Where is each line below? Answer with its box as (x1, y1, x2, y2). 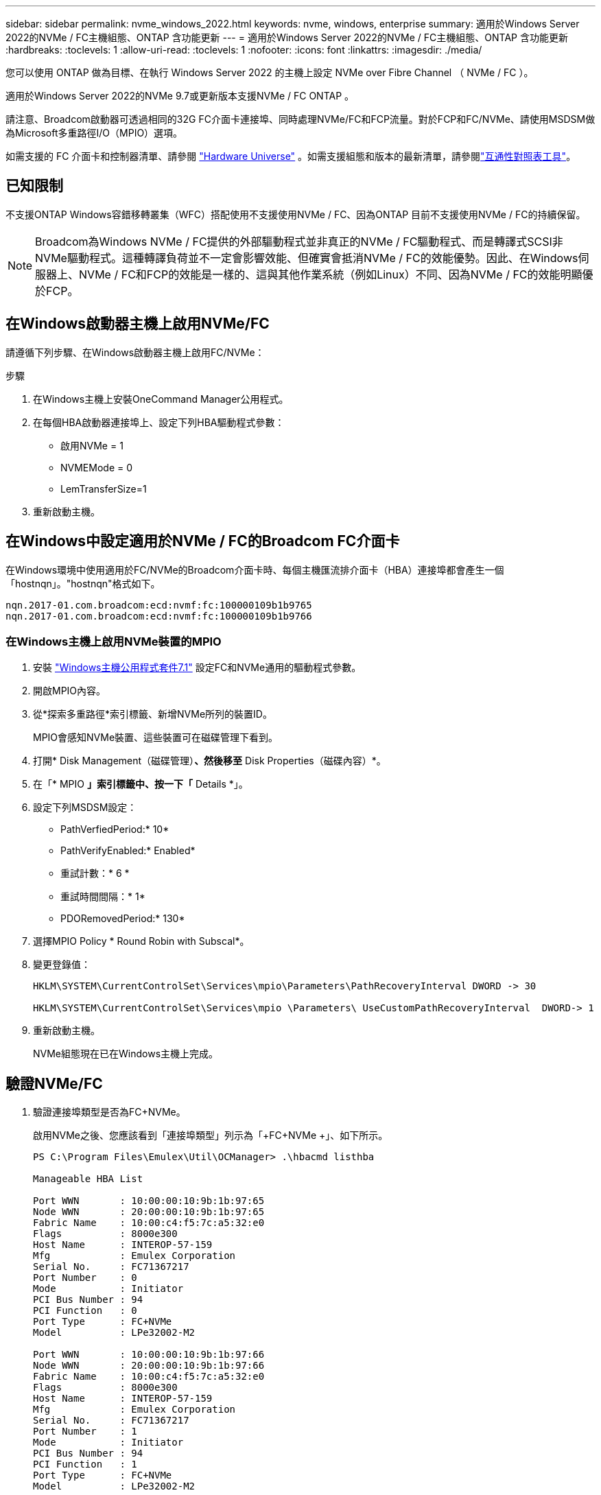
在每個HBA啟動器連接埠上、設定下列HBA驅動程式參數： (33, 416, 285, 428)
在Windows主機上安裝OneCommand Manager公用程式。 (33, 392, 289, 405)
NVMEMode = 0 (60, 461, 133, 473)
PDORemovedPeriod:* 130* (60, 913, 185, 925)
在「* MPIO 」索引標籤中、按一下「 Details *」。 (33, 778, 248, 790)
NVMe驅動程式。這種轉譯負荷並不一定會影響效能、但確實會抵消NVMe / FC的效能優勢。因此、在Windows (35, 250, 578, 265)
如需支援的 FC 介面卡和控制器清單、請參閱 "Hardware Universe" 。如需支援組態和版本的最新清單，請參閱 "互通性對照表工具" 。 (5, 150, 576, 162)
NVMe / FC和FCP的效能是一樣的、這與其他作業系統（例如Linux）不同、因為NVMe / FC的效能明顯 (79, 267, 582, 281)
